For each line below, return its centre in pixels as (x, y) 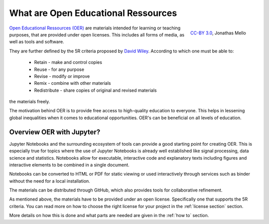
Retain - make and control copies (68, 62)
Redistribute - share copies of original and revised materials (95, 90)
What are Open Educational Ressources (93, 13)
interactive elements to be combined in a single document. (69, 165)
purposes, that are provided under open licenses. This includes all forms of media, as (97, 34)
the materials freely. (30, 102)
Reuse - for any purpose (59, 69)
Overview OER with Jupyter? (55, 132)
